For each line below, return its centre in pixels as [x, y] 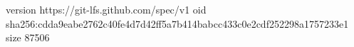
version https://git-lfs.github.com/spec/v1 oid [106, 9]
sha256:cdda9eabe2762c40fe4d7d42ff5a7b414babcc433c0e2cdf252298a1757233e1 [177, 23]
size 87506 [28, 37]
